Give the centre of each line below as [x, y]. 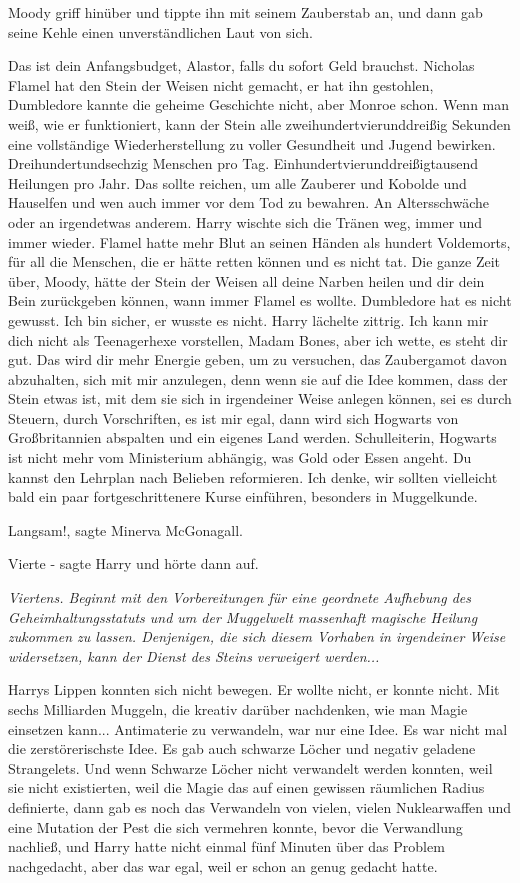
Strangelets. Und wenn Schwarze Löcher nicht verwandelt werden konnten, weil [250, 767]
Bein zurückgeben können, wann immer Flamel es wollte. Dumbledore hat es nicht [260, 300]
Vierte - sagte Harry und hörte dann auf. [133, 563]
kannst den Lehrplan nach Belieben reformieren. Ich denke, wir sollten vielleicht [253, 476]
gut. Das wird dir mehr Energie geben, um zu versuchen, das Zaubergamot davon [258, 359]
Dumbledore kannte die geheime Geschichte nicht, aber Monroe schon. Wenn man [259, 104]
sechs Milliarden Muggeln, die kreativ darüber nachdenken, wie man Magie [238, 709]
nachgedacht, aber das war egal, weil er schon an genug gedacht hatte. [223, 865]
